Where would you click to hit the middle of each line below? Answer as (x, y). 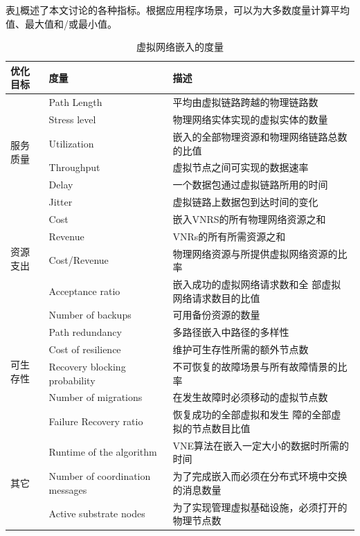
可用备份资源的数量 (216, 315)
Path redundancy (85, 332)
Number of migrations (96, 397)
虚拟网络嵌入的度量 (180, 47)
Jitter (61, 202)
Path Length (75, 102)
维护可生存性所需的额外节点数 (241, 349)
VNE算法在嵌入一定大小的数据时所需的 (261, 445)
